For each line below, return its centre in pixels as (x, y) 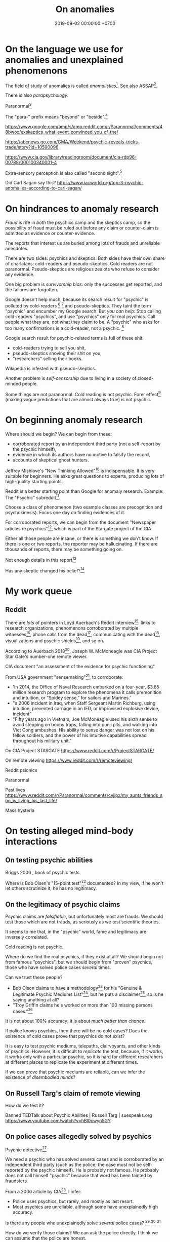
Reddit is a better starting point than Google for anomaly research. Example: (84, 491)
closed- (145, 378)
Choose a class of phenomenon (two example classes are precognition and (84, 507)
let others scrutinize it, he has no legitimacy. (51, 888)
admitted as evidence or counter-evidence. (50, 234)
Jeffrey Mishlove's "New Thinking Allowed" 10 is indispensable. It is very (80, 470)
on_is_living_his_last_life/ (31, 800)
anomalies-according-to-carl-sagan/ (44, 188)
